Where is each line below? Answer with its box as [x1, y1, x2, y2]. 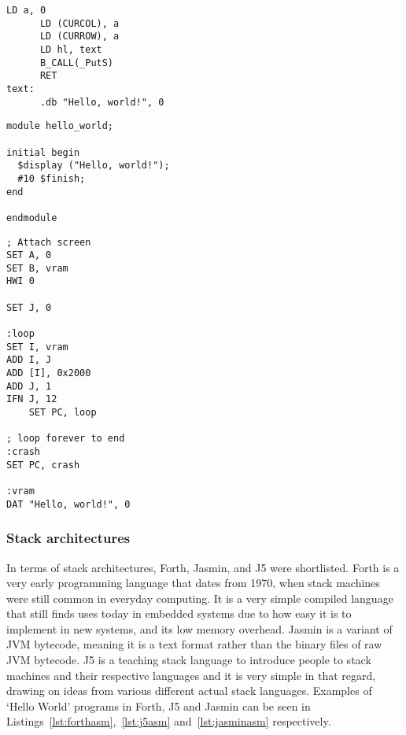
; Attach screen [6, 236, 91, 248]
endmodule [6, 212, 57, 223]
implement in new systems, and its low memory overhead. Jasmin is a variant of [6, 620, 393, 637]
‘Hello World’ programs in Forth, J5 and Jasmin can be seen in [6, 697, 311, 714]
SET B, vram [6, 262, 68, 274]
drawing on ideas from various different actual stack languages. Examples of [6, 682, 372, 699]
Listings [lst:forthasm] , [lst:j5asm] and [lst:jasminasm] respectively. [6, 713, 331, 729]
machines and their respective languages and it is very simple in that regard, [6, 667, 376, 683]
